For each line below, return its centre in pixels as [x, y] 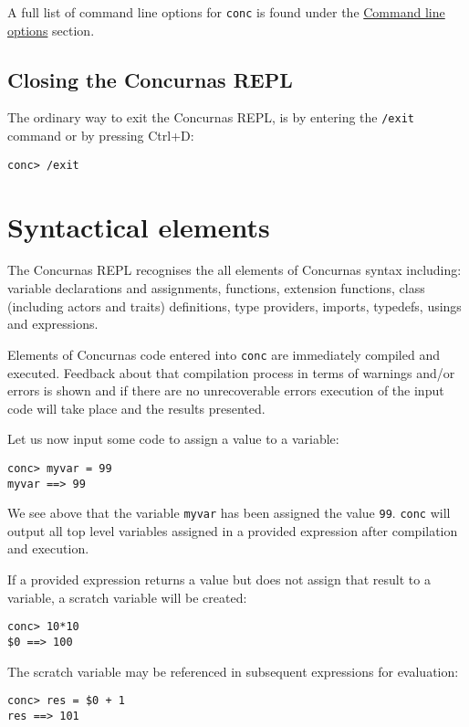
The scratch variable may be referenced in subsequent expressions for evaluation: [233, 671]
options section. [51, 30]
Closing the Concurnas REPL [150, 79]
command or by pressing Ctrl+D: [101, 136]
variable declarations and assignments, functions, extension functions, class [216, 288]
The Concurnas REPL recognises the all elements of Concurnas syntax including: [234, 270]
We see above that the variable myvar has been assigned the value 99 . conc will [229, 513]
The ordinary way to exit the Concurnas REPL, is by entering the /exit [211, 117]
